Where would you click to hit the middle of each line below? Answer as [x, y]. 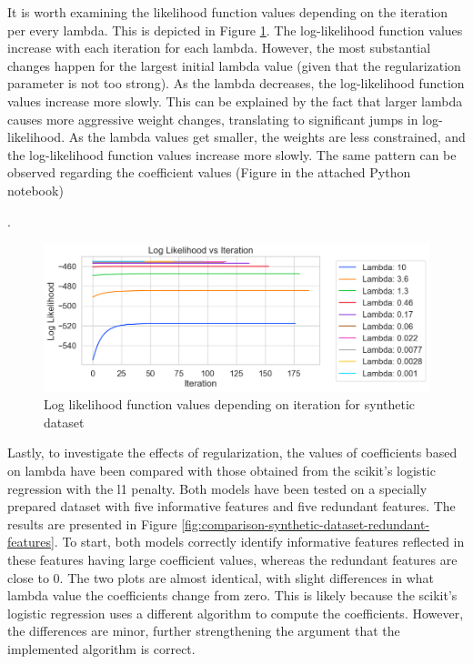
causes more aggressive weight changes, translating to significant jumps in [213, 119]
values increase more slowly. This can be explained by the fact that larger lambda [235, 101]
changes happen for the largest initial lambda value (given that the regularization [234, 65]
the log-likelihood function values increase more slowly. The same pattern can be [232, 154]
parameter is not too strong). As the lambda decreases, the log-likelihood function [236, 83]
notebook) [35, 190]
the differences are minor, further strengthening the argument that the [204, 631]
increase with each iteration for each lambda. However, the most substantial [219, 48]
